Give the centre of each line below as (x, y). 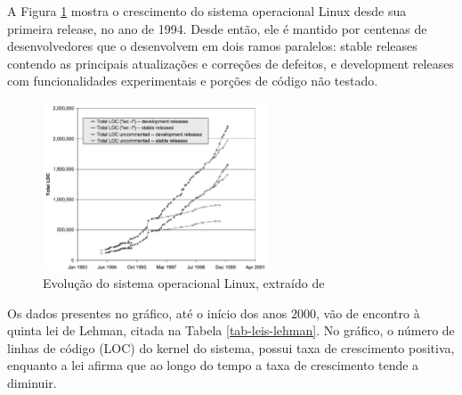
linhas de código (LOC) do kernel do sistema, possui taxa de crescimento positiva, (231, 347)
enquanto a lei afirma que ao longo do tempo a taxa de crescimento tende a (213, 365)
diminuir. (32, 383)
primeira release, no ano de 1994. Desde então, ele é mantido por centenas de (217, 28)
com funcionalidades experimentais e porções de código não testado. (193, 81)
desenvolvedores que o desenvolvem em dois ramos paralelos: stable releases (212, 46)
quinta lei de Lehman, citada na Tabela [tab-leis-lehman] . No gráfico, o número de (231, 330)
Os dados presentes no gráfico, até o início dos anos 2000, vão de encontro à (214, 313)
